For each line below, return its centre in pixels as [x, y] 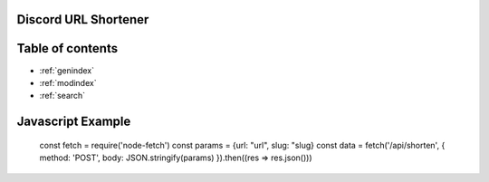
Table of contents [67, 48]
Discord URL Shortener [83, 19]
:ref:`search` [62, 96]
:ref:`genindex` [67, 70]
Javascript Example [74, 122]
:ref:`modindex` [68, 82]
